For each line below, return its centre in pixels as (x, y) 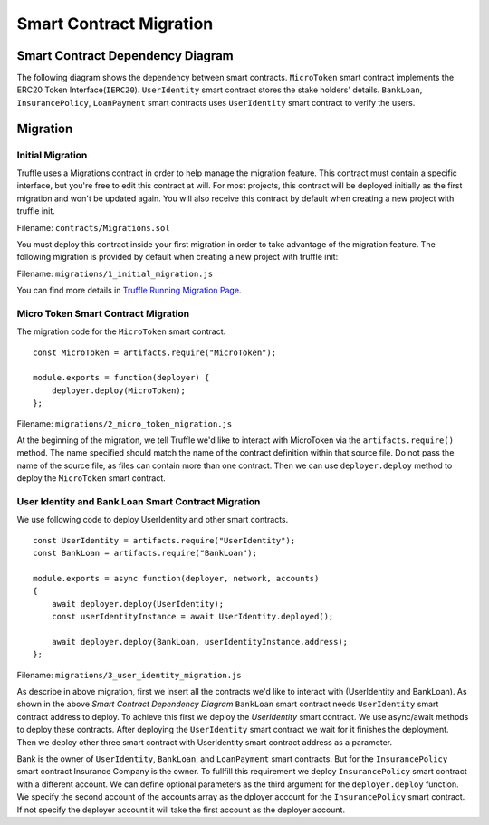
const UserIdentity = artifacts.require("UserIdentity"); (164, 540)
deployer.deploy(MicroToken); (118, 390)
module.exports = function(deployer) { (121, 378)
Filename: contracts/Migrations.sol (94, 227)
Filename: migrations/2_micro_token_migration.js (125, 423)
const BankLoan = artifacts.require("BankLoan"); (145, 553)
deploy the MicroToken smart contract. (91, 478)
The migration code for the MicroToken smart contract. (121, 331)
